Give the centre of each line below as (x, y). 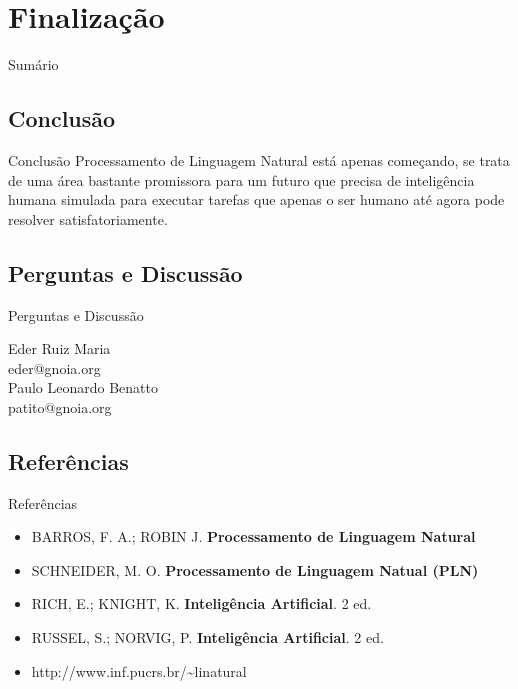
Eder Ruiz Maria (59, 348)
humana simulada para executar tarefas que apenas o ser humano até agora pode (256, 199)
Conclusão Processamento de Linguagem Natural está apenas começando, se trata (259, 159)
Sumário (33, 64)
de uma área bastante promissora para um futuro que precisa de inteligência (241, 179)
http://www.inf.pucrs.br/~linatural (139, 670)
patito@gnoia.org (60, 406)
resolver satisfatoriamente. (88, 218)
